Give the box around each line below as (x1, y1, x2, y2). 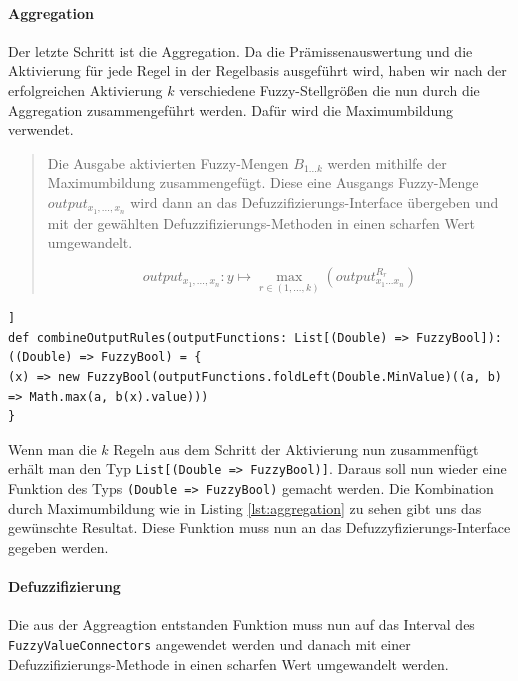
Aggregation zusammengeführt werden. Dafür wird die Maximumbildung (8, 99, 454, 120)
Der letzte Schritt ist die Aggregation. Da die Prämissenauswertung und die (8, 40, 473, 61)
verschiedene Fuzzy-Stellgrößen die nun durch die (179, 79, 480, 100)
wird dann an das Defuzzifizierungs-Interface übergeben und (130, 191, 499, 212)
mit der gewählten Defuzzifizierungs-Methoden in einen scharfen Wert (47, 212, 475, 233)
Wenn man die (8, 438, 97, 459)
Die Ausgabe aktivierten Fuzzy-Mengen (47, 152, 289, 173)
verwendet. (8, 119, 74, 140)
